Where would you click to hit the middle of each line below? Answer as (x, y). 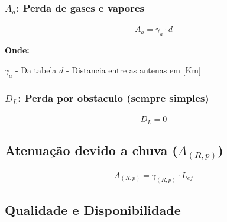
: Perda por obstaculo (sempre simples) (113, 97)
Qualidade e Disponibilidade (93, 209)
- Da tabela (36, 70)
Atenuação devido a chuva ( (91, 149)
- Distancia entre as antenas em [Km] (133, 70)
